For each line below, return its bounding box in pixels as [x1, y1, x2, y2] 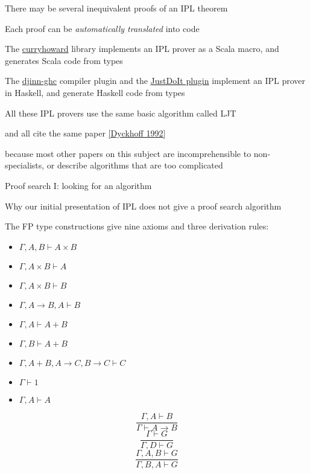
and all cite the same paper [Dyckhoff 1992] [5, 127, 166, 139]
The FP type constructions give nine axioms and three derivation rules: [5, 220, 269, 232]
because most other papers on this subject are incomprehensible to [5, 147, 251, 159]
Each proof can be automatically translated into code [5, 22, 200, 34]
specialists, [5, 159, 45, 171]
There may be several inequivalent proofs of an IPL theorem [5, 2, 228, 14]
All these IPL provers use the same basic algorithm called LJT [5, 106, 236, 119]
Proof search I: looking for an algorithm [5, 179, 152, 191]
